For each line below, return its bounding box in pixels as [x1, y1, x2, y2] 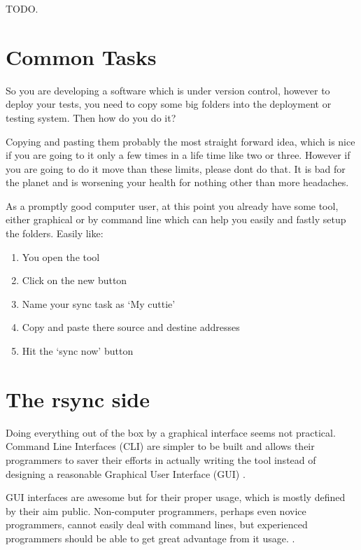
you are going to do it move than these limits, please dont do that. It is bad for [6, 161, 346, 176]
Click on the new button [22, 273, 127, 288]
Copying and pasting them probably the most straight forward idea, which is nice [6, 134, 355, 148]
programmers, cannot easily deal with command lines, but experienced [6, 517, 308, 532]
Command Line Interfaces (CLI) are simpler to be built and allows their [6, 439, 315, 453]
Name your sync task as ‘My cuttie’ [22, 296, 176, 311]
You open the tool [22, 249, 100, 264]
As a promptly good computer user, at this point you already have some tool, [6, 198, 339, 213]
